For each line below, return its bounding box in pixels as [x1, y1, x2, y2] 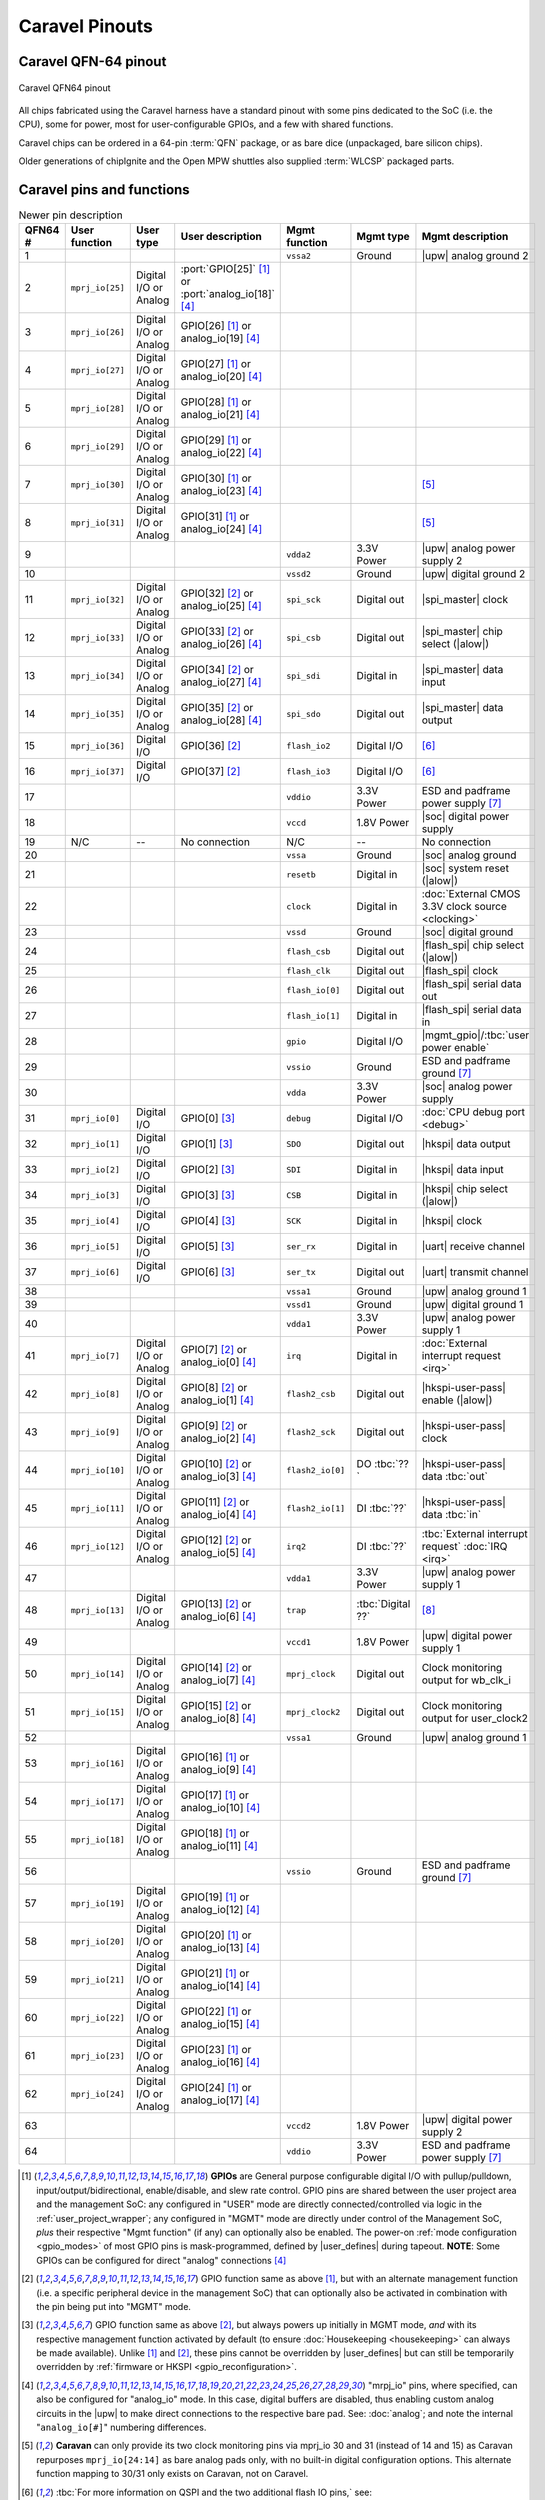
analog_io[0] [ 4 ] [180, 1355, 257, 1369]
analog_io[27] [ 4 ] [180, 675, 262, 689]
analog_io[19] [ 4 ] [180, 331, 260, 345]
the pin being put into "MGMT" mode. [36, 2300, 192, 2312]
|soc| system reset [421, 861, 510, 875]
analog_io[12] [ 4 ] [180, 1903, 260, 1917]
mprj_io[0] [70, 1113, 120, 1124]
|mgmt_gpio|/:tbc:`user [421, 1028, 530, 1042]
